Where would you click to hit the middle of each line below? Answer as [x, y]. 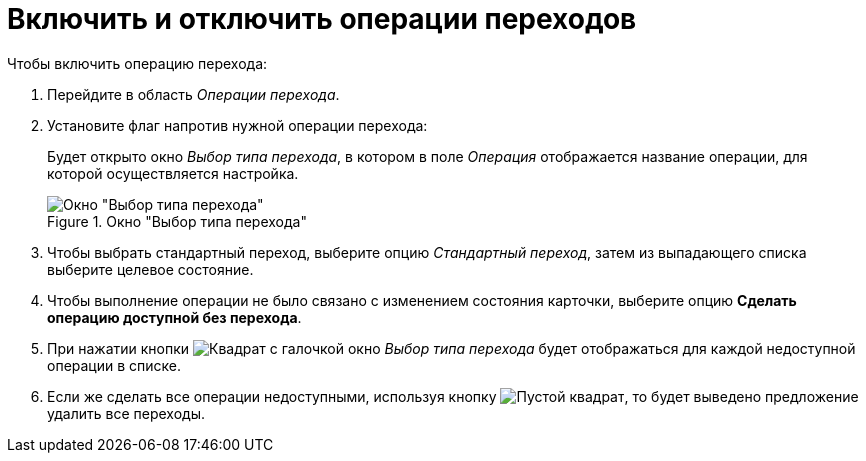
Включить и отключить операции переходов [322, 19]
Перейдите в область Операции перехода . [193, 94]
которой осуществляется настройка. [173, 173]
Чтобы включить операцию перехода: [137, 63]
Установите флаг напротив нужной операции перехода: [237, 125]
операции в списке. [114, 365]
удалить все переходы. [126, 413]
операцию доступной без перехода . [174, 317]
